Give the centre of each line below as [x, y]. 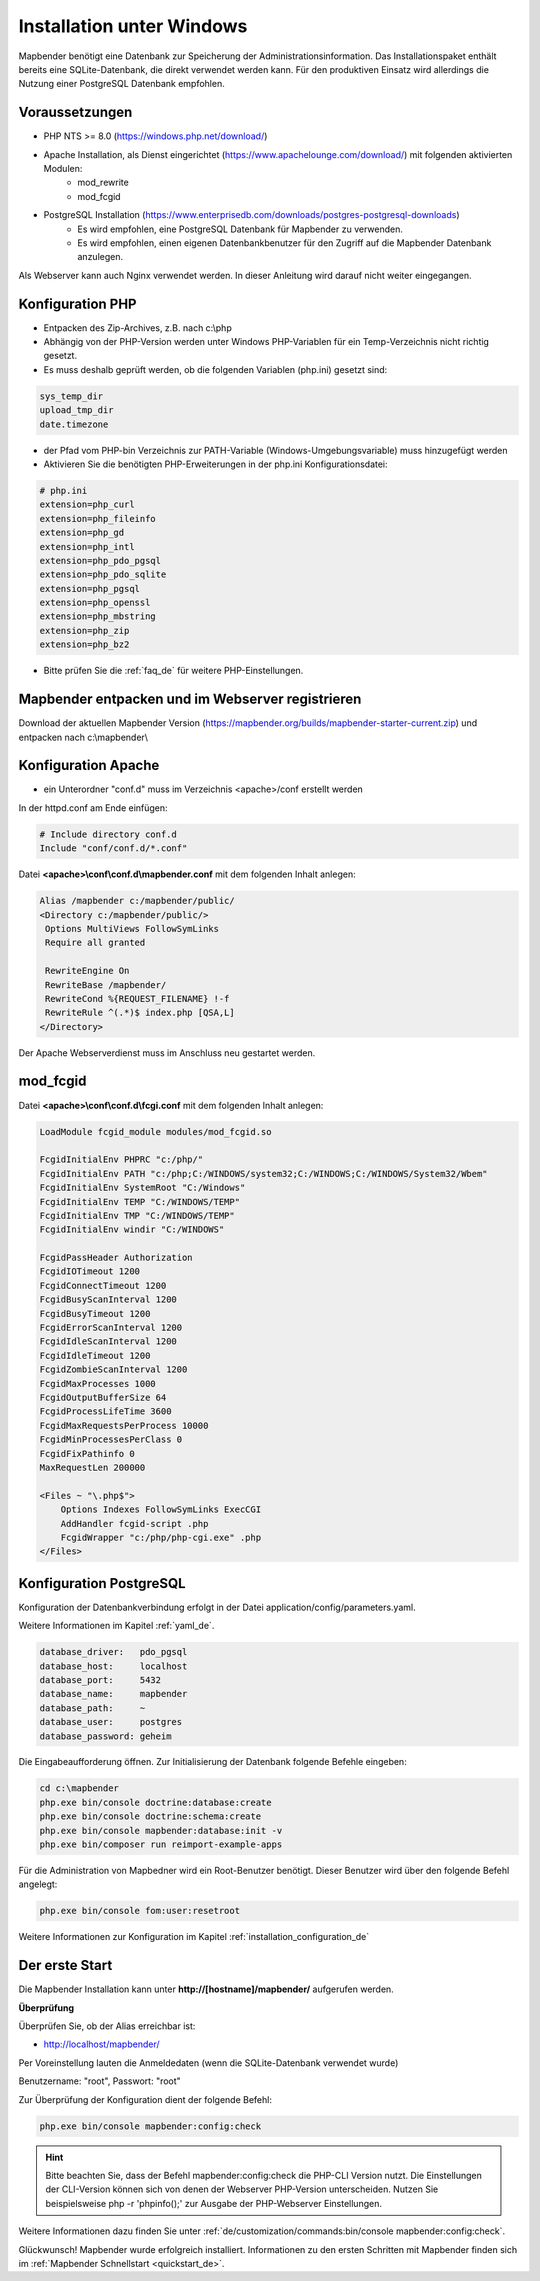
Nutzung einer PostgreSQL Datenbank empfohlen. [121, 84]
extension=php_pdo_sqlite [103, 574]
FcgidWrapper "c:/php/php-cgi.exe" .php [161, 1537]
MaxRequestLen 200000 [92, 1467]
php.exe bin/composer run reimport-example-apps [161, 1844]
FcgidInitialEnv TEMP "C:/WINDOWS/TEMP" [139, 1201]
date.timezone [74, 424]
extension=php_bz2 [84, 644]
